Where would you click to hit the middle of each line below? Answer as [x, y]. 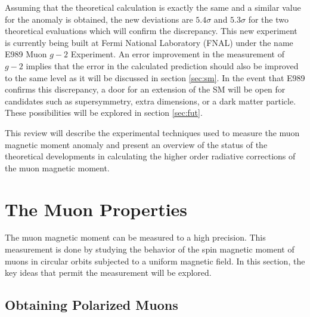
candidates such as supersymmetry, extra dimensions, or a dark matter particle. [151, 101]
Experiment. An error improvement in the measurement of [178, 54]
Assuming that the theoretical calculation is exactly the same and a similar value [153, 7]
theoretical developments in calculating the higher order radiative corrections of [150, 156]
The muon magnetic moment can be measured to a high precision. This [135, 237]
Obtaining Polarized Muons [92, 305]
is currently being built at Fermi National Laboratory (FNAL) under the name [149, 42]
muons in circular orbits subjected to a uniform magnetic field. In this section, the [155, 261]
